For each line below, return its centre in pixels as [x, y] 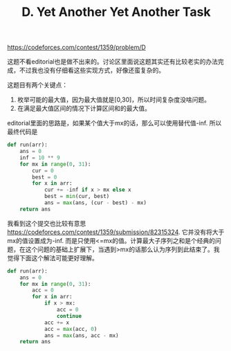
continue [69, 316]
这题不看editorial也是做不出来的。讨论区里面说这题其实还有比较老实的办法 [113, 62]
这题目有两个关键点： [37, 85]
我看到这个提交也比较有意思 [47, 223]
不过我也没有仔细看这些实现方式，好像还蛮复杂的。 [92, 71]
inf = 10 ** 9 [40, 157]
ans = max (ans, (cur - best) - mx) [95, 203]
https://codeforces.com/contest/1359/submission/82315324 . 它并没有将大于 [116, 232]
